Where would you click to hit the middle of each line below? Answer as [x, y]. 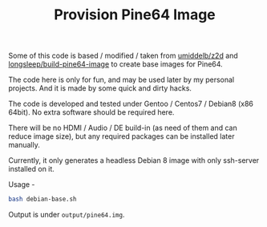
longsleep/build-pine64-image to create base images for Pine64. [115, 64]
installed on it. [31, 169]
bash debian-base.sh [43, 199]
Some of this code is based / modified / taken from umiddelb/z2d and [123, 56]
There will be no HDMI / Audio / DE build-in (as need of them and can [123, 128]
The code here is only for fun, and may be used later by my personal [121, 80]
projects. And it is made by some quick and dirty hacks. [100, 88]
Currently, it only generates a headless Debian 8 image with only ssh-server [134, 160]
